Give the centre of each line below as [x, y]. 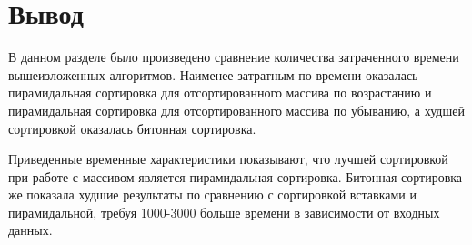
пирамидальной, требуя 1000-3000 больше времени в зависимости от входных [224, 212]
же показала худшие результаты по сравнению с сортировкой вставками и [212, 194]
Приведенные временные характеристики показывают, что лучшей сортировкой [228, 159]
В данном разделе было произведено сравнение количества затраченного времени [234, 57]
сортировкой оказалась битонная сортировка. [132, 128]
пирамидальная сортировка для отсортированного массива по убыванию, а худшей [236, 110]
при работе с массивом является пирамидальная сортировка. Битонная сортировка [236, 176]
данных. [30, 230]
